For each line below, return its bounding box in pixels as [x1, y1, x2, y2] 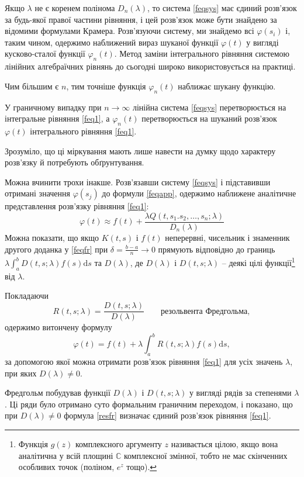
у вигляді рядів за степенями [189, 386, 292, 399]
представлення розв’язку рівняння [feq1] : [5, 200, 149, 212]
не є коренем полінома [34, 2, 115, 13]
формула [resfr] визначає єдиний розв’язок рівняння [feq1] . [64, 409, 271, 421]
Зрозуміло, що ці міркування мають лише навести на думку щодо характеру [5, 144, 276, 157]
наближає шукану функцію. [178, 79, 276, 92]
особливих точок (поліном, [18, 461, 115, 473]
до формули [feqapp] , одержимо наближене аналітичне [102, 187, 296, 199]
